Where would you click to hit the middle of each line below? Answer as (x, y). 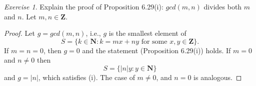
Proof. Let (19, 33)
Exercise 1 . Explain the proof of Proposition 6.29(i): (84, 6)
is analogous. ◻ (218, 77)
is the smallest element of (147, 33)
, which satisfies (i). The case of (86, 77)
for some (154, 42)
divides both (223, 6)
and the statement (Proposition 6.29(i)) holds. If (156, 50)
